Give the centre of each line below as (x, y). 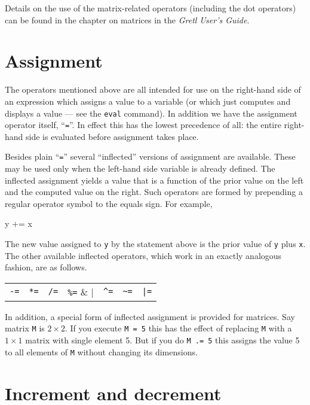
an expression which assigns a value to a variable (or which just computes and (148, 101)
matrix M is (25, 328)
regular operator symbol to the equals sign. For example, (109, 203)
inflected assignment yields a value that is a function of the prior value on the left (154, 180)
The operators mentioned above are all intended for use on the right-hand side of (153, 89)
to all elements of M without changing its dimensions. (101, 351)
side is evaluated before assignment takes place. (112, 136)
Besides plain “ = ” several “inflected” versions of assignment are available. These (150, 156)
